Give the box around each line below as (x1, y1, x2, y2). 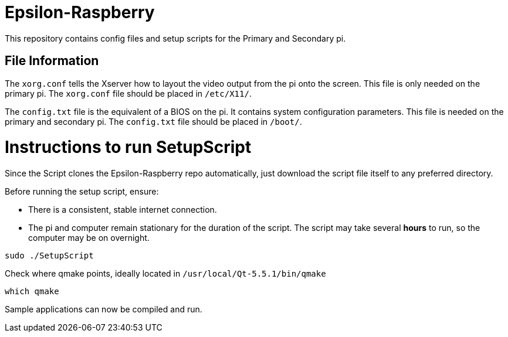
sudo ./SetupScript (5, 251, 94, 261)
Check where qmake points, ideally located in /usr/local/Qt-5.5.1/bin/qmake (5, 268, 326, 279)
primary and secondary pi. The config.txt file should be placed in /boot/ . (5, 116, 302, 127)
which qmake (5, 287, 59, 297)
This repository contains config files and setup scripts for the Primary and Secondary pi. (5, 33, 346, 43)
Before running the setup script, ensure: (5, 186, 159, 197)
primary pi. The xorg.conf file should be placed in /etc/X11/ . (5, 88, 252, 98)
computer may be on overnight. (28, 233, 150, 243)
